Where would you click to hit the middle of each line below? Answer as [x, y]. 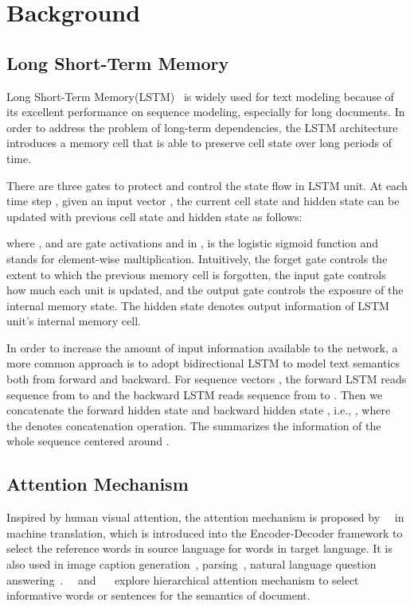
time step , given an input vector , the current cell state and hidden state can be [203, 201]
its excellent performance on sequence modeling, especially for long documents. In [206, 112]
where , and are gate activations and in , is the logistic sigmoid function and [193, 243]
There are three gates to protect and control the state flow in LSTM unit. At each [207, 185]
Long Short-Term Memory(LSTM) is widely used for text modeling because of [200, 96]
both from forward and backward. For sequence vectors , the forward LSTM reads [207, 379]
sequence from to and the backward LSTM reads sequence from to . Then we [195, 394]
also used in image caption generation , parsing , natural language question [191, 564]
